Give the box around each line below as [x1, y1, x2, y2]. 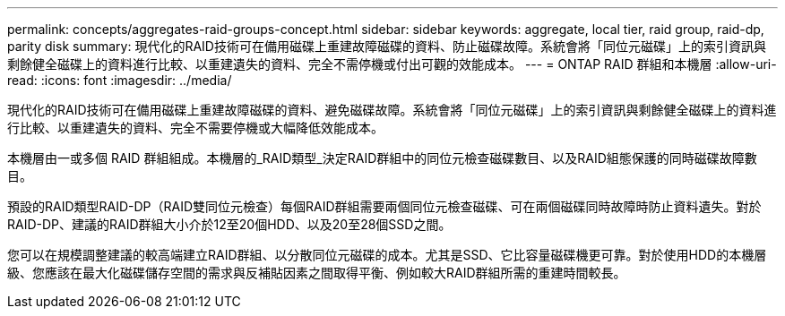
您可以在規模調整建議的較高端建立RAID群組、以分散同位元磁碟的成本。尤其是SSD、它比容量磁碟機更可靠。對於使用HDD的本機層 [7, 247, 767, 262]
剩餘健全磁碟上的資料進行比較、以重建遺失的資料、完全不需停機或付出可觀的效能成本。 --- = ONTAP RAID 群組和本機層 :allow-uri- [7, 56, 777, 72]
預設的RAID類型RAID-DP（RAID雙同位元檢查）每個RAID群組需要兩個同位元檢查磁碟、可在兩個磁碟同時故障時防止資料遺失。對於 [7, 199, 762, 214]
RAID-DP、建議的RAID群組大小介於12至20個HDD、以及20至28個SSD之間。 [7, 217, 452, 232]
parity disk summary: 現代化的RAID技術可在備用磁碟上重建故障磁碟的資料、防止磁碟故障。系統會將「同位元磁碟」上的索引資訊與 [7, 38, 766, 54]
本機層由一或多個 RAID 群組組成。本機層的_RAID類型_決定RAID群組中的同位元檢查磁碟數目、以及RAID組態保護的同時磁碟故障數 [7, 150, 757, 166]
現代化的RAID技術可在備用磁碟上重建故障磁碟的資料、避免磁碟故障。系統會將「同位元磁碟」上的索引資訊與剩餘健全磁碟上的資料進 [7, 102, 777, 117]
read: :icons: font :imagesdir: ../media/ [7, 73, 232, 88]
